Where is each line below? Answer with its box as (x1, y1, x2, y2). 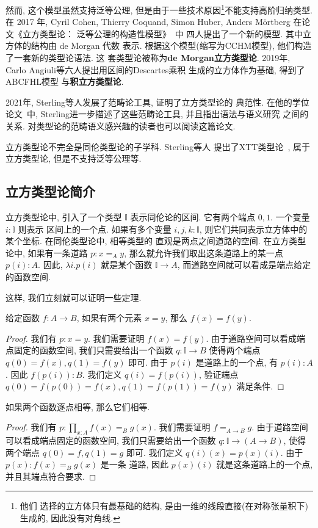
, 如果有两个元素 (76, 311, 142, 324)
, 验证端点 (198, 367, 239, 380)
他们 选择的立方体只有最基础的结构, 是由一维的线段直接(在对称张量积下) (20, 499, 308, 512)
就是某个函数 (101, 258, 153, 271)
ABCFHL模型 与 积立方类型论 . (5, 75, 124, 88)
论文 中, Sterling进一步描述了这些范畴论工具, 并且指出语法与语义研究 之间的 (5, 107, 309, 120)
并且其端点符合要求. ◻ (5, 469, 96, 482)
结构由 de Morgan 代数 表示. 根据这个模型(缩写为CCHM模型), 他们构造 (31, 39, 312, 52)
